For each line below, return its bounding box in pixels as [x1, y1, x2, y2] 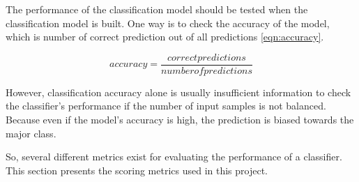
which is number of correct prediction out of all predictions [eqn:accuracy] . [6, 29, 324, 44]
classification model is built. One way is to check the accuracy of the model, [6, 15, 330, 30]
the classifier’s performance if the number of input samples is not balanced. [6, 98, 326, 113]
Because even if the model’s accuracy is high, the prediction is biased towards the [6, 112, 354, 127]
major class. [6, 126, 56, 140]
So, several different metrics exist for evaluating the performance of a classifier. [6, 149, 342, 164]
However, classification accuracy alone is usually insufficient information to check [6, 84, 351, 99]
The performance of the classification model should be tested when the [6, 2, 308, 16]
